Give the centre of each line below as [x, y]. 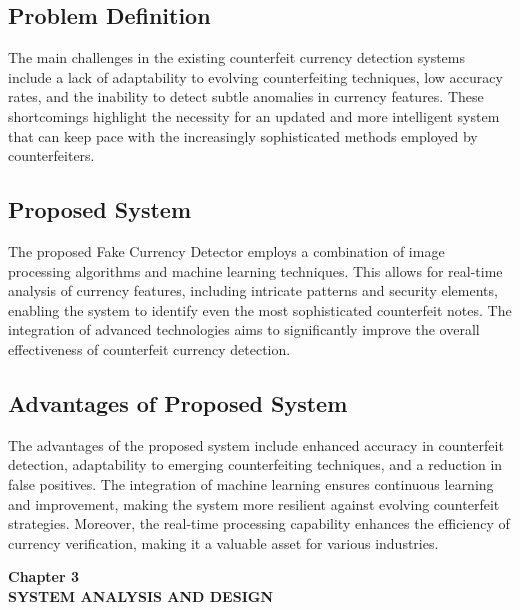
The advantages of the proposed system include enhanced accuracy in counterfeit [256, 444]
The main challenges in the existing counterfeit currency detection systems [237, 57]
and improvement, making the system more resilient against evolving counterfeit [254, 503]
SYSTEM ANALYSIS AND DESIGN [141, 595]
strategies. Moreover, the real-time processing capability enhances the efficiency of [259, 523]
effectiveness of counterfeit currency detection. [149, 348]
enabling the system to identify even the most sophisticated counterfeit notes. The [260, 309]
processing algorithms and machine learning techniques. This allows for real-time [255, 270]
